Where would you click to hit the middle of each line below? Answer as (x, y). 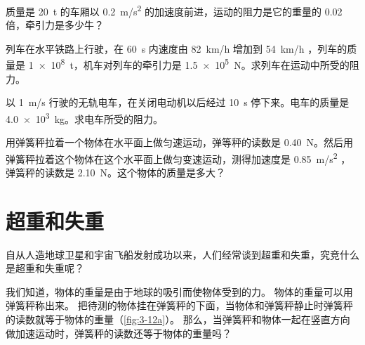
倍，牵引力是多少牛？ (55, 25)
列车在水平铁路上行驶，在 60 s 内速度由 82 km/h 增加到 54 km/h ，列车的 (177, 48)
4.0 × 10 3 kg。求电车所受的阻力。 (85, 117)
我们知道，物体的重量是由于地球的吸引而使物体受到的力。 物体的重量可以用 (179, 291)
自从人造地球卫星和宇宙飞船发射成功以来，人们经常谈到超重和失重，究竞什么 (182, 254)
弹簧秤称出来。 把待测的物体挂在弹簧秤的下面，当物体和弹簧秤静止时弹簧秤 (179, 305)
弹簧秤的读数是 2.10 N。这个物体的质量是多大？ (116, 172)
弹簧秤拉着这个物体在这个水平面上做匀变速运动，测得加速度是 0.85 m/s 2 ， (178, 157)
